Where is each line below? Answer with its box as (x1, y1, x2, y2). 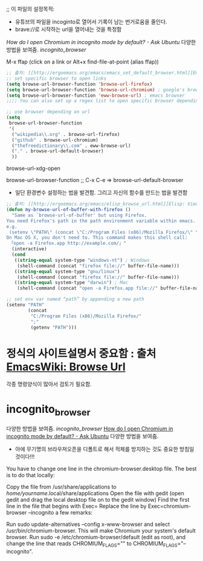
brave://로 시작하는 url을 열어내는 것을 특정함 (14, 26, 122, 33)
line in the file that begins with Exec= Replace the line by (6, 502, 147, 510)
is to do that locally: (6, 471, 56, 479)
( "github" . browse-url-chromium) (11, 137, 98, 143)
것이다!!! (14, 453, 35, 460)
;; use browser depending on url (6, 109, 91, 115)
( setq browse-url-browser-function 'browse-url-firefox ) (6, 81, 153, 87)
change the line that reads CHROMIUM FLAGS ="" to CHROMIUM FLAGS (6, 540, 178, 548)
